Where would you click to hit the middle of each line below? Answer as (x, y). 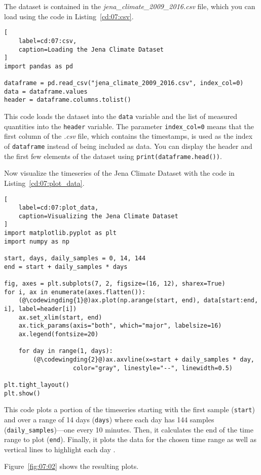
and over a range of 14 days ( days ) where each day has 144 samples (109, 419)
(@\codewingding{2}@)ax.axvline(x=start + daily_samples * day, (144, 359)
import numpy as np (37, 241)
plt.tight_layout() (37, 385)
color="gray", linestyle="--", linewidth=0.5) (153, 368)
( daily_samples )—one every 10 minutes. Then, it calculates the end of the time (129, 429)
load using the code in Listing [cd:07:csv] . (69, 16)
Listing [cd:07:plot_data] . (44, 183)
